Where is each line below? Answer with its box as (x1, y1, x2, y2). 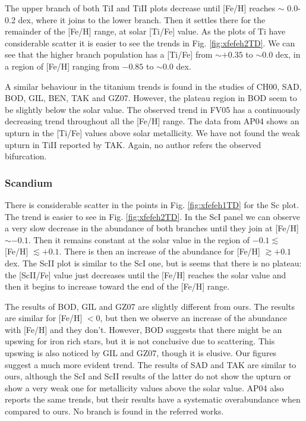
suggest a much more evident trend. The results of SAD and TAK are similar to (5, 358, 296, 370)
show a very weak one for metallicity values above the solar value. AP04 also (5, 381, 284, 394)
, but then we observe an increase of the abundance (100, 312, 288, 324)
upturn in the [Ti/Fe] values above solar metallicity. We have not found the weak (5, 126, 300, 139)
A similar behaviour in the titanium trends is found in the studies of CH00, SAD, (5, 80, 302, 92)
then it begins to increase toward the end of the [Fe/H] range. (5, 280, 230, 293)
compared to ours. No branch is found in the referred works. (5, 405, 224, 417)
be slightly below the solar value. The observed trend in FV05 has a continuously (5, 103, 301, 115)
